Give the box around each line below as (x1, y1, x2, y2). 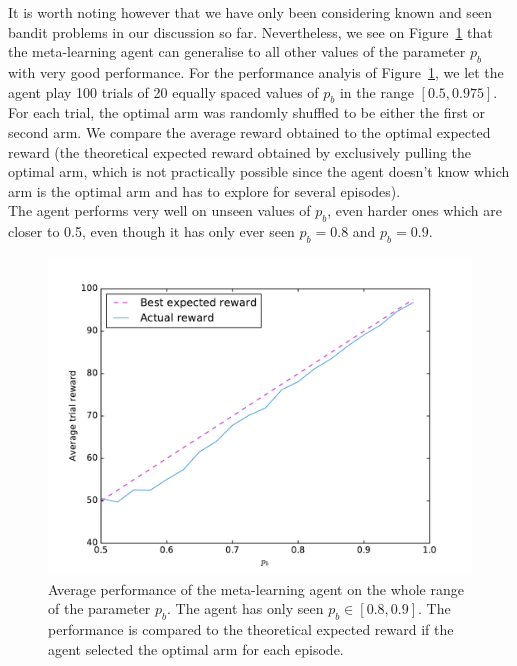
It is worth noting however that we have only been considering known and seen (8, 2, 493, 22)
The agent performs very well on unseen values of (8, 200, 311, 221)
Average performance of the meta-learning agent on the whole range (48, 578, 464, 599)
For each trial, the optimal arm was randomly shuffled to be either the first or (8, 102, 486, 123)
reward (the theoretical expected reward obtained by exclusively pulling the (8, 141, 472, 162)
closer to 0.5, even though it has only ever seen (8, 221, 295, 242)
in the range (339, 81, 414, 102)
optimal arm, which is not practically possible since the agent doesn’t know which (8, 161, 510, 182)
